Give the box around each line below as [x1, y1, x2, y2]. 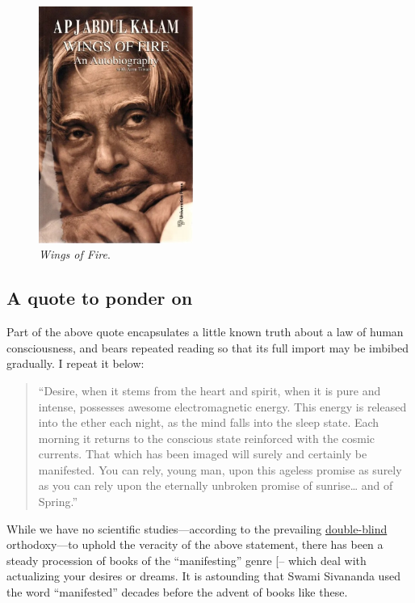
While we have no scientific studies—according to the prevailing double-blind [6, 520, 388, 537]
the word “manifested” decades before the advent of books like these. [6, 584, 348, 601]
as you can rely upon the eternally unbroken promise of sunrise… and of [38, 477, 393, 494]
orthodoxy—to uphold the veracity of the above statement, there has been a [6, 536, 384, 553]
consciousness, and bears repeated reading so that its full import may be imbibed [6, 339, 409, 356]
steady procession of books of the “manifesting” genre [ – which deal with [6, 551, 367, 568]
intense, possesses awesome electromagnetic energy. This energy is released [38, 398, 407, 415]
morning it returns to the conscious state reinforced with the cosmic [38, 429, 375, 446]
